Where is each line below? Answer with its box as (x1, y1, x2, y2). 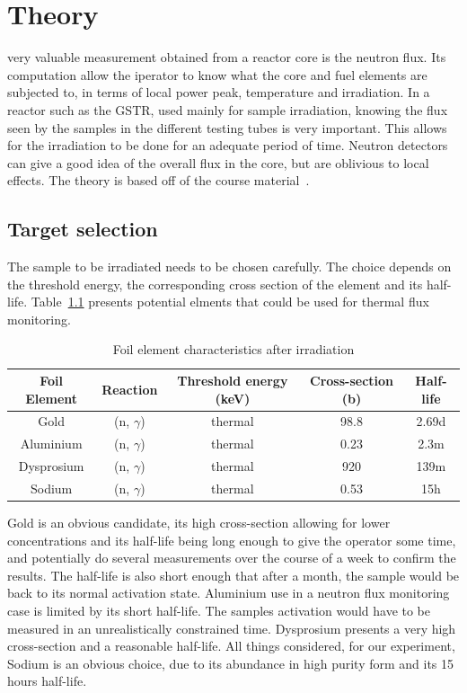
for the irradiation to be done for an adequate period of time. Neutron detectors (7, 136, 448, 155)
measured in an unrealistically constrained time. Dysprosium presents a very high (7, 618, 456, 637)
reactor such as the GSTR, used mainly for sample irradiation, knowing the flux (7, 100, 448, 119)
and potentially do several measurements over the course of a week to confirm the (7, 548, 456, 567)
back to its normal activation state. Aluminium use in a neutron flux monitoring (7, 583, 450, 602)
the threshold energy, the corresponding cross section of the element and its (7, 274, 423, 293)
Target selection (7, 215, 158, 243)
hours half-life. (7, 671, 87, 690)
